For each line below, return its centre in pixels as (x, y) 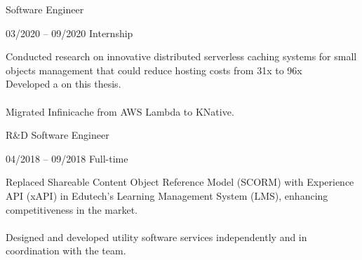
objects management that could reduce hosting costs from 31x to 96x (154, 70)
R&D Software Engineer (58, 135)
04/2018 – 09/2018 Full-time (67, 158)
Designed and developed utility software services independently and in (156, 237)
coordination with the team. (66, 251)
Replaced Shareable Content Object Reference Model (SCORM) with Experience (180, 182)
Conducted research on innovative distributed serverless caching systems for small (181, 56)
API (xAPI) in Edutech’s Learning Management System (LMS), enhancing (167, 195)
